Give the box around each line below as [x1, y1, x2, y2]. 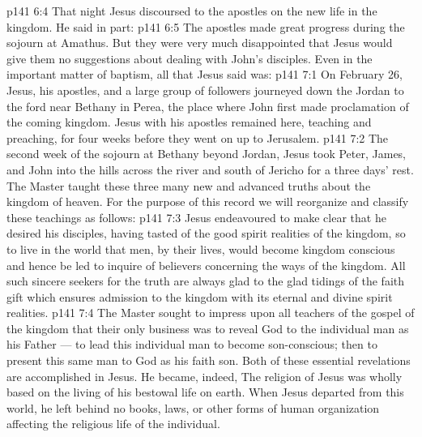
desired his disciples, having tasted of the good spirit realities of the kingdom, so [6, 225, 406, 242]
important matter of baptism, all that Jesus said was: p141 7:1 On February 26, [6, 66, 403, 83]
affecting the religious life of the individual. [6, 415, 220, 432]
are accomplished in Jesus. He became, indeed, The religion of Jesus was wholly [6, 367, 403, 384]
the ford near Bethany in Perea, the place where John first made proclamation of [6, 97, 409, 114]
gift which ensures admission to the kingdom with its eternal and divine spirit [6, 288, 393, 305]
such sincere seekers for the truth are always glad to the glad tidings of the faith [6, 272, 405, 289]
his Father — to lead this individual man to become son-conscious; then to [6, 336, 377, 353]
